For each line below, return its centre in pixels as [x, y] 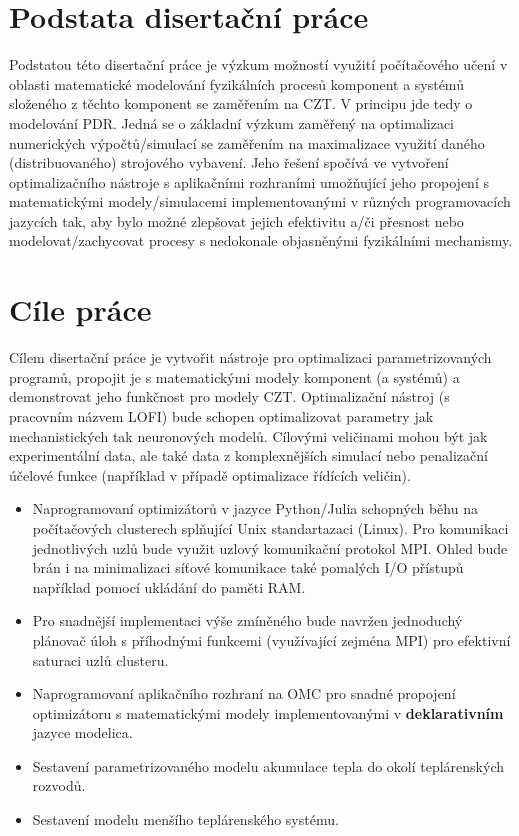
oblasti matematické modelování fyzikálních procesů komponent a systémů [236, 83]
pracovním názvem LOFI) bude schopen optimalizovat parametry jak [221, 415]
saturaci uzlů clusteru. [100, 659]
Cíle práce [80, 309]
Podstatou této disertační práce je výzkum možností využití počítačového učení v [258, 64]
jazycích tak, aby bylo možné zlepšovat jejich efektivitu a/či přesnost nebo [236, 220]
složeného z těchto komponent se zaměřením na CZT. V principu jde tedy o [241, 103]
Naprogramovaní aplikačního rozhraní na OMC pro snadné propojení [244, 693]
